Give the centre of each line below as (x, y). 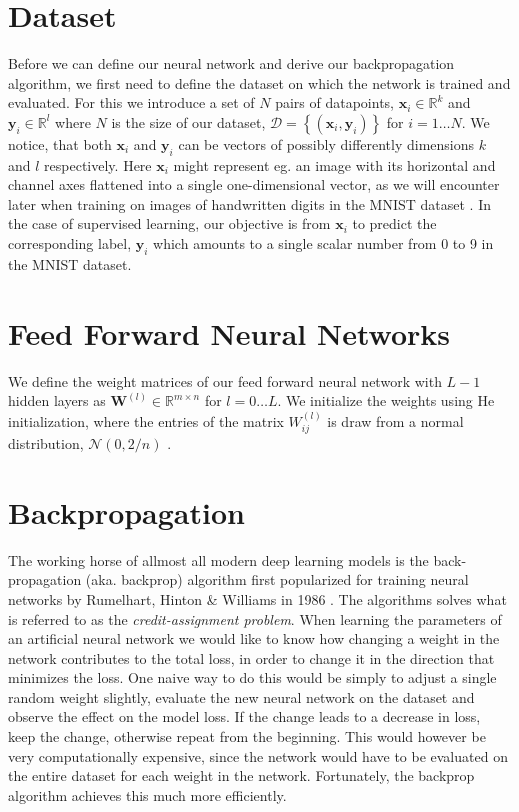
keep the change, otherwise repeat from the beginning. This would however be (247, 736)
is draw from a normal (395, 420)
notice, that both (60, 143)
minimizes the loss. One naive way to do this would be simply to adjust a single (252, 677)
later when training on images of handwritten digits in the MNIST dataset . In (249, 203)
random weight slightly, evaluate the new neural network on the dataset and (241, 696)
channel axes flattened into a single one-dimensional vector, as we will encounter (254, 184)
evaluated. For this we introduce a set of (131, 102)
